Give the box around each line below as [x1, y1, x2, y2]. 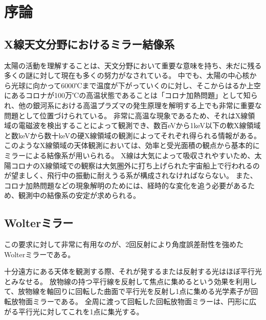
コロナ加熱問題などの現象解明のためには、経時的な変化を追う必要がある [4, 180, 248, 190]
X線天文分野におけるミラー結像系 [4, 36, 175, 52]
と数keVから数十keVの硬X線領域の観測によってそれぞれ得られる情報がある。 [4, 130, 261, 140]
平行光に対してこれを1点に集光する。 [18, 306, 144, 316]
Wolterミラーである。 [4, 249, 75, 259]
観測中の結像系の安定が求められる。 [18, 190, 140, 201]
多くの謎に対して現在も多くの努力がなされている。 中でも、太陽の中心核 [4, 70, 250, 81]
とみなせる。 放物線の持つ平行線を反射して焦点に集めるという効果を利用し [4, 276, 257, 286]
